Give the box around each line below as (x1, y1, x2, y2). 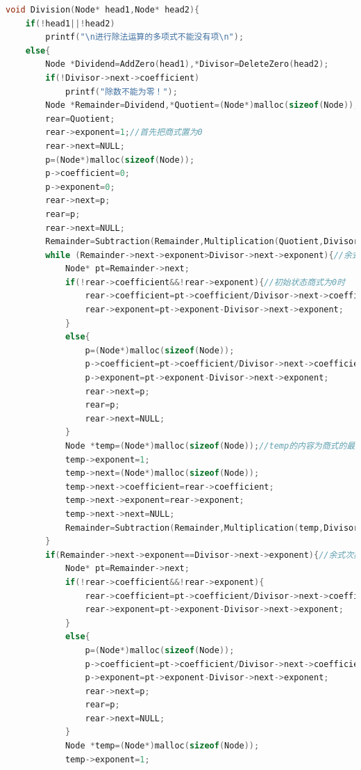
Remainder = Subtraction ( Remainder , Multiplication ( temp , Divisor (65, 522, 359, 533)
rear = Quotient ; (45, 113, 115, 124)
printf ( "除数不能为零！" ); (65, 86, 178, 97)
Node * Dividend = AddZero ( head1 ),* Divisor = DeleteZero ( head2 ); (45, 59, 329, 70)
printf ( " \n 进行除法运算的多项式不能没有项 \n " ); (45, 32, 244, 42)
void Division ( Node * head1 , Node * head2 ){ (6, 5, 200, 15)
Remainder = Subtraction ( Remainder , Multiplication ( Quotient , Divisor (45, 236, 359, 247)
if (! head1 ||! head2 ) (25, 18, 115, 29)
